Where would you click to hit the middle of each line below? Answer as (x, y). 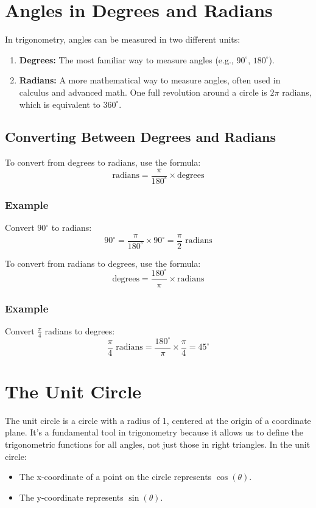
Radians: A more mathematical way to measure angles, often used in (150, 80)
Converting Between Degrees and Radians (140, 137)
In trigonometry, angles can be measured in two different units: (123, 39)
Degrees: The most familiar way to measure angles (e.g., (126, 59)
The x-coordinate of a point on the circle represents (115, 477)
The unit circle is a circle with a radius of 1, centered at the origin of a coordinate (158, 420)
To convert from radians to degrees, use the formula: (103, 263)
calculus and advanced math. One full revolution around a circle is (143, 92)
